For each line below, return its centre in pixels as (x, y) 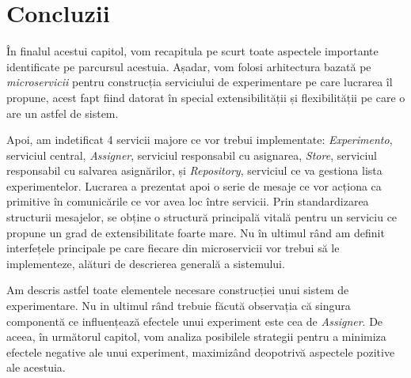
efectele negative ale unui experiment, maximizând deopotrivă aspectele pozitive (201, 352)
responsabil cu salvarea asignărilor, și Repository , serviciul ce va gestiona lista (194, 170)
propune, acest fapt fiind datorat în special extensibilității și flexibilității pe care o (206, 97)
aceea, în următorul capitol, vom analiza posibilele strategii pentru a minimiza (196, 336)
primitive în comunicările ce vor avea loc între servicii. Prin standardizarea (188, 201)
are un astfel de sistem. (63, 113)
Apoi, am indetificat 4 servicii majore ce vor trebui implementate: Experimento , (200, 140)
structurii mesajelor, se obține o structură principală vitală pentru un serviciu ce (202, 217)
